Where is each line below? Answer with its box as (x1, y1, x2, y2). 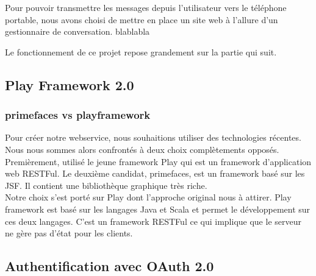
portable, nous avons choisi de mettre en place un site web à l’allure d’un (5, 13, 278, 26)
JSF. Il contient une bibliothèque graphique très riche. (5, 179, 207, 191)
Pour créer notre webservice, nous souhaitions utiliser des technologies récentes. (5, 131, 301, 144)
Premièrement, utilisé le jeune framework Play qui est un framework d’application (5, 155, 312, 168)
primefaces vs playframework (5, 107, 151, 122)
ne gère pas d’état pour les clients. (5, 227, 133, 239)
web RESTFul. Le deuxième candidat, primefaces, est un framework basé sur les (5, 167, 305, 180)
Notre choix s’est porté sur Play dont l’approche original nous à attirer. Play (5, 191, 292, 203)
